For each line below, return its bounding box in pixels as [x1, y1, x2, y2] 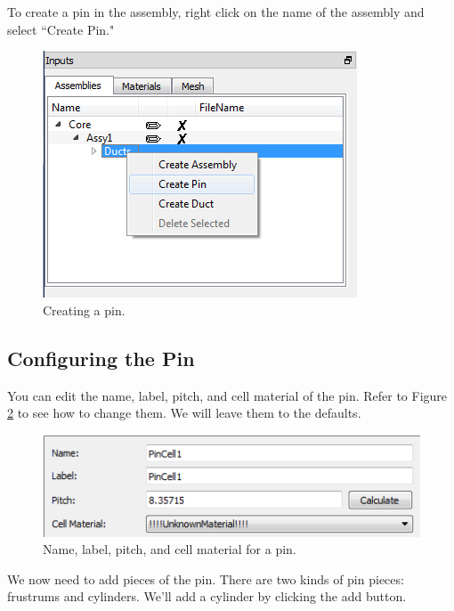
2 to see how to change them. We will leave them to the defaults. [7, 403, 361, 422]
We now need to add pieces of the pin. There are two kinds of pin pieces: [7, 569, 404, 588]
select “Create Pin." [7, 20, 115, 38]
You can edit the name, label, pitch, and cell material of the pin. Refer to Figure [7, 386, 448, 404]
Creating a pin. [43, 300, 126, 319]
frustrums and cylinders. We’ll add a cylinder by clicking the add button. [7, 587, 407, 606]
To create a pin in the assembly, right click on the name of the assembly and [7, 3, 425, 20]
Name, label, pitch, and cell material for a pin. [43, 540, 296, 558]
